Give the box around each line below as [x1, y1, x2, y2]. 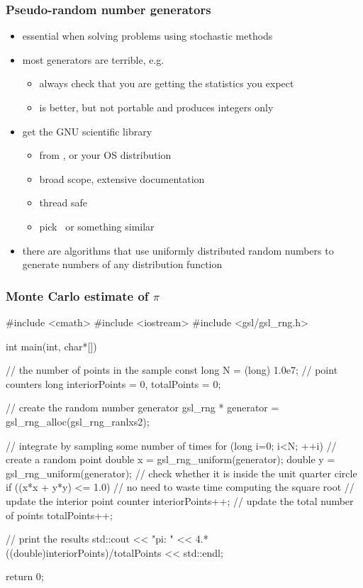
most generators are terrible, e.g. [22, 52, 164, 67]
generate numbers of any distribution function [22, 257, 223, 272]
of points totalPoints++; [6, 507, 113, 522]
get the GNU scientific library [22, 123, 152, 138]
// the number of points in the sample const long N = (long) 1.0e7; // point [6, 362, 338, 377]
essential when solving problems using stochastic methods [22, 28, 273, 43]
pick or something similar [39, 218, 155, 233]
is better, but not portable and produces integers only [39, 100, 274, 114]
